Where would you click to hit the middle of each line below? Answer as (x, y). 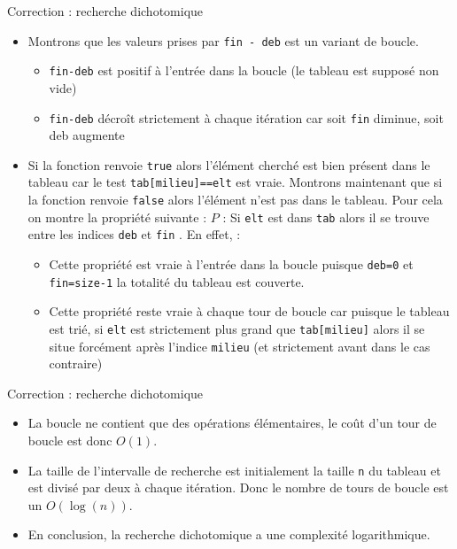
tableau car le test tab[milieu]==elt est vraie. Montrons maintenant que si (235, 182)
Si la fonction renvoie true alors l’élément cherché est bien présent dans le (229, 164)
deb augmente (87, 135)
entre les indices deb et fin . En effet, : (134, 234)
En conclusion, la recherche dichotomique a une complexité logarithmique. (229, 534)
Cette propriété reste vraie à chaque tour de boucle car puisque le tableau (249, 311)
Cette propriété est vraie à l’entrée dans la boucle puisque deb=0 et (231, 264)
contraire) (76, 363)
